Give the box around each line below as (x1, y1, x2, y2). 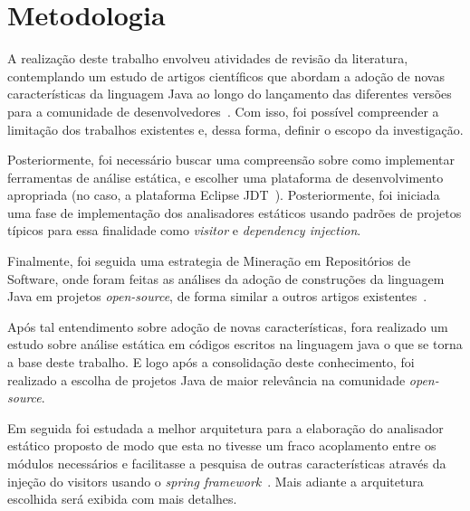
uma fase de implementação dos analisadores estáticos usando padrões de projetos (7, 203, 462, 222)
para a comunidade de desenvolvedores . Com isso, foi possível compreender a (7, 101, 439, 120)
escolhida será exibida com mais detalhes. (7, 489, 237, 508)
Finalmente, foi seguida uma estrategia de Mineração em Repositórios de (7, 251, 411, 270)
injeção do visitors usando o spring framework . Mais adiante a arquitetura (7, 471, 424, 490)
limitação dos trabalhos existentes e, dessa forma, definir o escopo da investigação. (7, 119, 464, 138)
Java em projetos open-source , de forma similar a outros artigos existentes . (7, 287, 427, 306)
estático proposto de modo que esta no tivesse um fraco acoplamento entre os (7, 436, 436, 455)
